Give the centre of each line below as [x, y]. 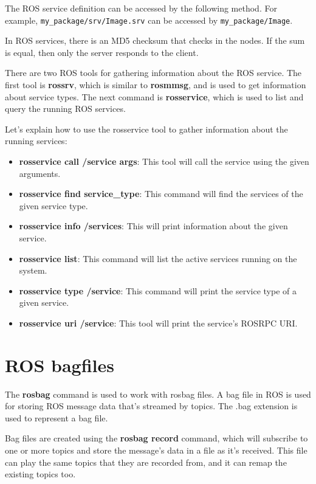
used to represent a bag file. [57, 417]
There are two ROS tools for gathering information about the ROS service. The [153, 73]
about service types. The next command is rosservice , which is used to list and [154, 96]
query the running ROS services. [65, 109]
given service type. [53, 205]
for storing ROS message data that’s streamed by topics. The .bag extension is [151, 406]
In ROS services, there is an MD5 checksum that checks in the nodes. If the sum [155, 40]
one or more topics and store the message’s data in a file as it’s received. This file [156, 450]
